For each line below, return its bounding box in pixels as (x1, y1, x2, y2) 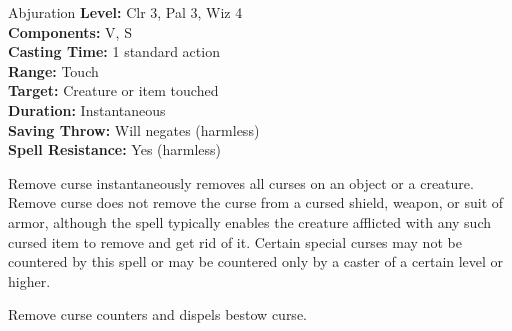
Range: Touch (8, 60, 99, 81)
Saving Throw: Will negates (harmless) (8, 119, 260, 140)
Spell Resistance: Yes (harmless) (8, 139, 222, 160)
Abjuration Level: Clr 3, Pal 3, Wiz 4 (8, 2, 243, 22)
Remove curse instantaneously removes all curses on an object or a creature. (8, 172, 474, 193)
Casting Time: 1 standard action (8, 41, 220, 62)
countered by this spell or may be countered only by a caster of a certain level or (8, 251, 504, 272)
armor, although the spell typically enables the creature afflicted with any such (8, 211, 491, 232)
